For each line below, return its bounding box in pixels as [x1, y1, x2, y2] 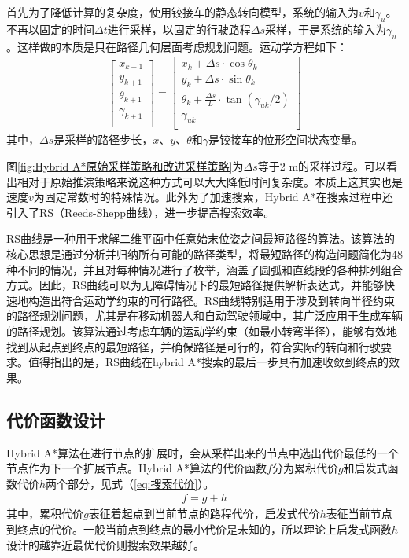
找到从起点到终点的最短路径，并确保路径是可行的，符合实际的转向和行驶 [6, 338, 381, 354]
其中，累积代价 [6, 505, 83, 522]
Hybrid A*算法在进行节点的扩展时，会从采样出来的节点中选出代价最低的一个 [6, 444, 399, 461]
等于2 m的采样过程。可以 [257, 158, 387, 174]
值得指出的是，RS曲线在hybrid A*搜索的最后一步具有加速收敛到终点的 [28, 354, 389, 370]
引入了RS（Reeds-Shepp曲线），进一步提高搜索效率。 [6, 204, 275, 220]
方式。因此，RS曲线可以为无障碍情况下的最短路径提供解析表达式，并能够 [6, 277, 385, 293]
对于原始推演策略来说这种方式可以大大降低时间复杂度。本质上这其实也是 [28, 173, 403, 189]
